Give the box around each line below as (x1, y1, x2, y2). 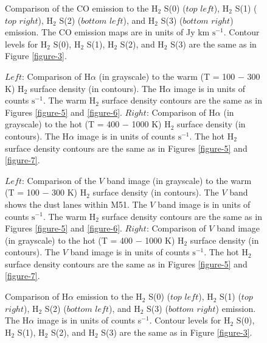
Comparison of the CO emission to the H (5, 2, 158, 14)
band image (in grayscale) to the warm (106, 174, 252, 186)
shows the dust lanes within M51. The (5, 197, 147, 210)
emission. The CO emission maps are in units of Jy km (5, 26, 210, 38)
